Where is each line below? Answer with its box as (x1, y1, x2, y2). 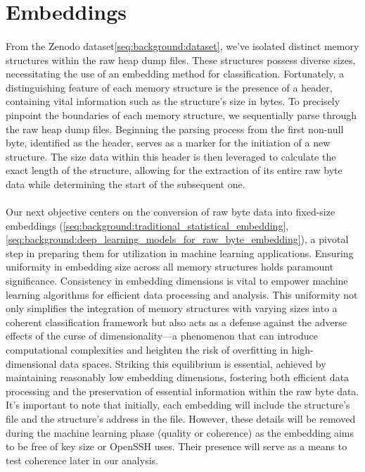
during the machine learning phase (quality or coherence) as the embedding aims (6, 425, 354, 440)
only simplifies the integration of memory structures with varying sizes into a (6, 301, 338, 316)
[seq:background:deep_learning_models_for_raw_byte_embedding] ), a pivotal (6, 232, 349, 247)
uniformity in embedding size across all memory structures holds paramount (6, 259, 334, 274)
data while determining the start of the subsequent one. (6, 176, 245, 191)
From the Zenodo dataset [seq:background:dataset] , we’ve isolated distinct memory (6, 38, 359, 53)
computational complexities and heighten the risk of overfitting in (6, 342, 288, 357)
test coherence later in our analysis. (6, 452, 158, 467)
